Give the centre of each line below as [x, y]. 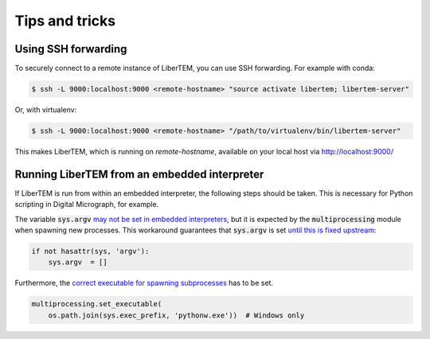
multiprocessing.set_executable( [97, 304]
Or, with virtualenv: [46, 110]
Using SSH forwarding [71, 49]
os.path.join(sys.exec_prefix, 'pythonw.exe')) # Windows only [176, 315]
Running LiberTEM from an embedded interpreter [139, 174]
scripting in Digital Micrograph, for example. [87, 205]
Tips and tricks [65, 21]
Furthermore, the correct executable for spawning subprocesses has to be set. [144, 283]
